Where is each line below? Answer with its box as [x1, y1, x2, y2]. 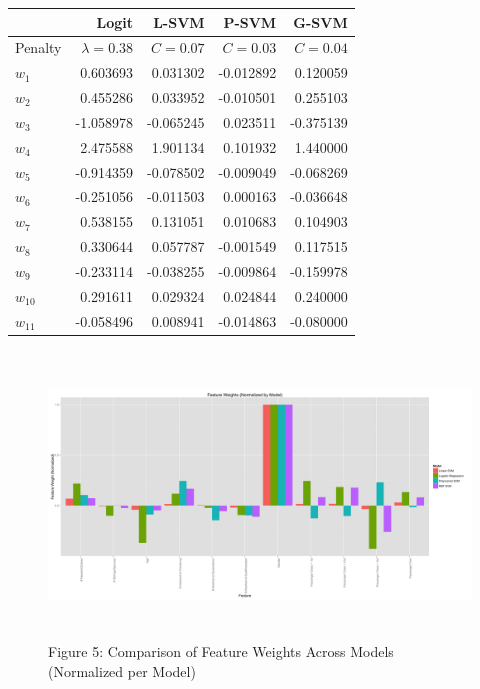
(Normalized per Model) [48, 660, 196, 681]
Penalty [15, 37, 62, 58]
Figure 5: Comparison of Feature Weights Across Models [48, 641, 394, 662]
